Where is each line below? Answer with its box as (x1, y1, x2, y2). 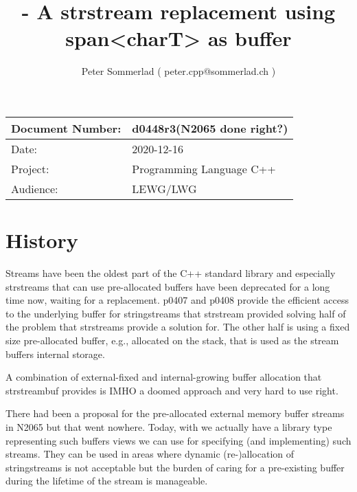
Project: (11, 160, 49, 177)
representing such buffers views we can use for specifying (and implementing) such (5, 433, 352, 447)
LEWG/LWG (132, 180, 197, 197)
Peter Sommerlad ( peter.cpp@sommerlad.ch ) (81, 64, 276, 78)
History (5, 226, 78, 254)
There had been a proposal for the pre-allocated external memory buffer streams (5, 406, 345, 421)
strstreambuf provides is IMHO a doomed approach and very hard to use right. (5, 383, 338, 397)
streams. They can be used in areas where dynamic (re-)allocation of (5, 447, 295, 461)
